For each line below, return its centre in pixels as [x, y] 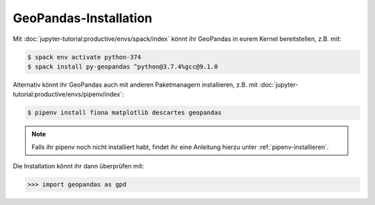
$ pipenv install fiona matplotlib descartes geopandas [125, 113]
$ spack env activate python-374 [84, 57]
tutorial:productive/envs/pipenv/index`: [68, 94]
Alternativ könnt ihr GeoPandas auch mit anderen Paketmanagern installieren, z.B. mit [135, 84]
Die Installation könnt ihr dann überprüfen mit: [78, 166]
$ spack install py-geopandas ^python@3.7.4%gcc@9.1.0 [123, 66]
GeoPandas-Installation [83, 18]
